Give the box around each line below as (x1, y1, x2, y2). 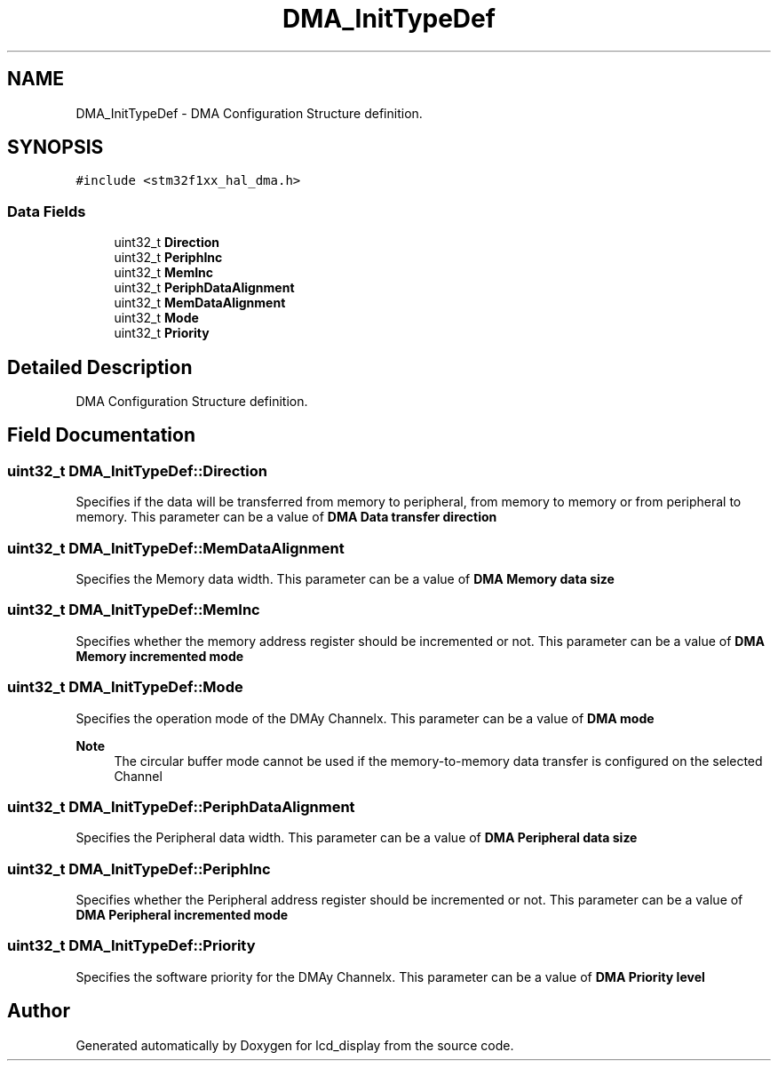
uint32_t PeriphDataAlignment (114, 280, 295, 296)
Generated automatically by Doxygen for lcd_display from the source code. (75, 1037, 514, 1053)
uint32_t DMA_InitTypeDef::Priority (7, 936, 256, 955)
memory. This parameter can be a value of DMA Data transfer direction (75, 509, 497, 525)
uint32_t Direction (114, 235, 220, 251)
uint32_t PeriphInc (114, 250, 223, 266)
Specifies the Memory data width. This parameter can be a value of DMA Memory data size (75, 571, 615, 586)
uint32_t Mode (114, 310, 199, 326)
